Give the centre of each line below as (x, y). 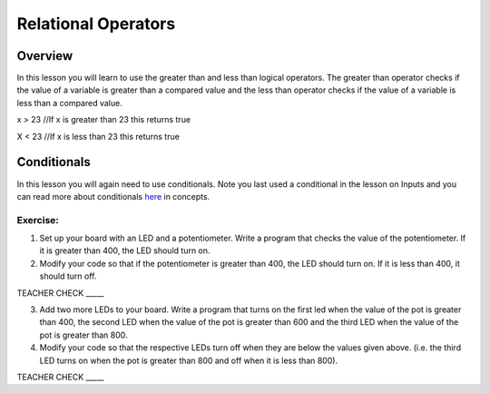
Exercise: (38, 220)
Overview (45, 56)
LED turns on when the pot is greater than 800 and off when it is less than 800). (189, 360)
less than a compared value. (69, 103)
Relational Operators (96, 24)
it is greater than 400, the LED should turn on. (125, 251)
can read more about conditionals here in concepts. (113, 196)
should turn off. (68, 276)
